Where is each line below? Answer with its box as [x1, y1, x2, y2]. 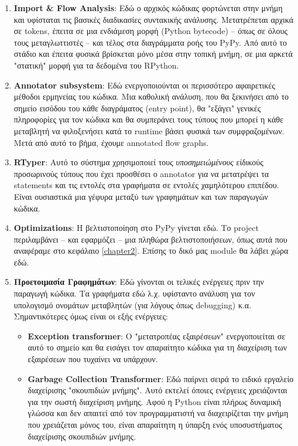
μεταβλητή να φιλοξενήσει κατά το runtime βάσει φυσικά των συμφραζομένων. [13, 124, 285, 137]
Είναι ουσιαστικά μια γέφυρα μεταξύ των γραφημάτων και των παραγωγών [13, 190, 268, 202]
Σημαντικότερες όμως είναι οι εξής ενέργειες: [13, 310, 168, 322]
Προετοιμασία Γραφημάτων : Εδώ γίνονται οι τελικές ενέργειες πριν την [13, 275, 264, 288]
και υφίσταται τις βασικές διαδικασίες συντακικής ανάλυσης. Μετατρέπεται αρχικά [13, 13, 294, 25]
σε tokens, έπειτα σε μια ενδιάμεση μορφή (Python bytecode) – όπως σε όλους [13, 25, 288, 37]
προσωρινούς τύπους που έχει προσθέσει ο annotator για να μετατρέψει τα [13, 167, 269, 179]
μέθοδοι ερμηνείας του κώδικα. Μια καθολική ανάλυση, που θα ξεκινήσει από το [13, 90, 289, 103]
